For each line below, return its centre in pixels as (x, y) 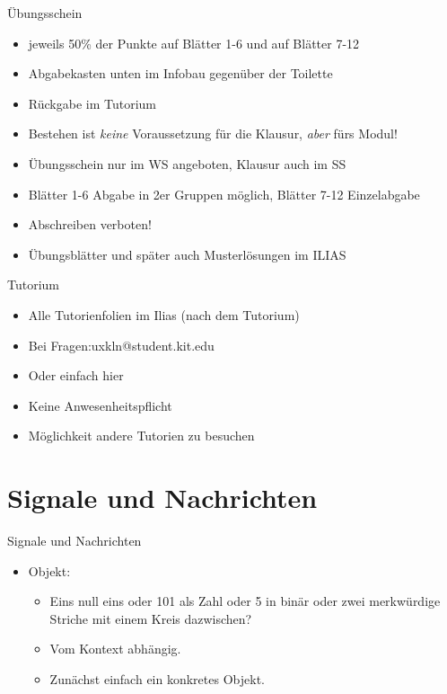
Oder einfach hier (76, 375)
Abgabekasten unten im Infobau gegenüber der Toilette (180, 73)
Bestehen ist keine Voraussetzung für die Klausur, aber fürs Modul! (213, 133)
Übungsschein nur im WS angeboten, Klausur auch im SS (187, 163)
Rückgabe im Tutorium (92, 103)
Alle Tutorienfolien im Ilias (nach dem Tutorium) (164, 314)
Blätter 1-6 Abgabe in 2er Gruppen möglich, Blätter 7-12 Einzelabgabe (224, 194)
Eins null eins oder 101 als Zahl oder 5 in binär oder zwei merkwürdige (245, 601)
